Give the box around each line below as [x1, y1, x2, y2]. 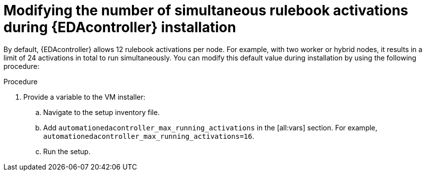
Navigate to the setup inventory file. [43, 108, 160, 117]
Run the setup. [43, 147, 91, 156]
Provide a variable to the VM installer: [23, 92, 145, 101]
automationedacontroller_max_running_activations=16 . [43, 131, 254, 140]
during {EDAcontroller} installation [3, 19, 236, 36]
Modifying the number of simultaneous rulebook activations [3, 2, 408, 19]
